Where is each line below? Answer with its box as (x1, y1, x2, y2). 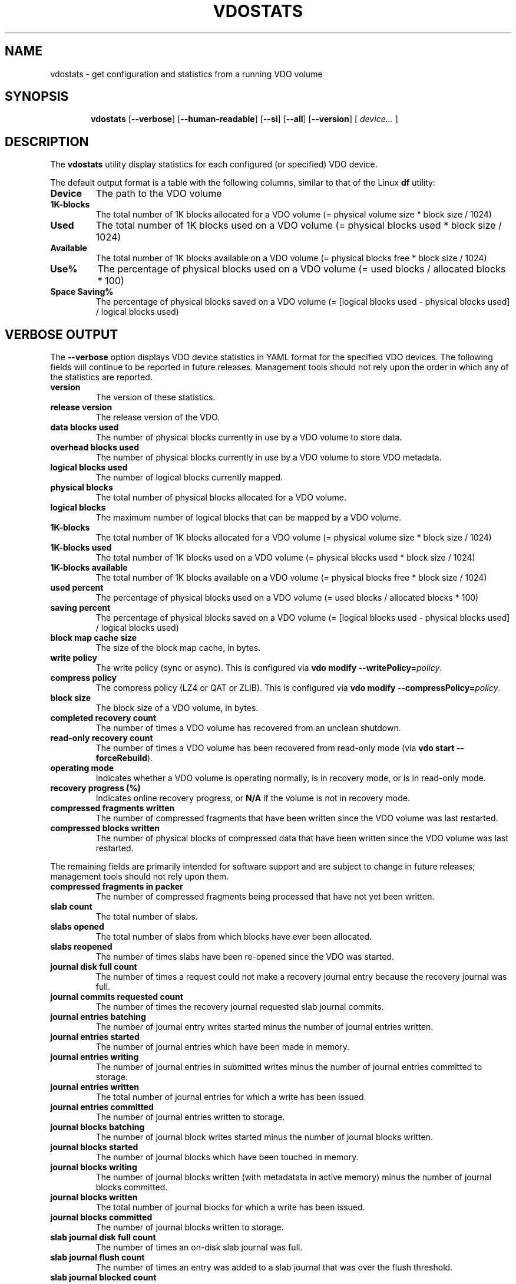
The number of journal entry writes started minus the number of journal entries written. (95, 1022, 434, 1032)
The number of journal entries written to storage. (95, 1112, 285, 1122)
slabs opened (50, 921, 104, 932)
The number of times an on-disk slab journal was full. (95, 1242, 303, 1253)
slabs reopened (50, 941, 113, 952)
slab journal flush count (50, 1252, 145, 1263)
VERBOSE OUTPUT (5, 327, 118, 342)
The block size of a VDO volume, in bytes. (95, 703, 259, 713)
